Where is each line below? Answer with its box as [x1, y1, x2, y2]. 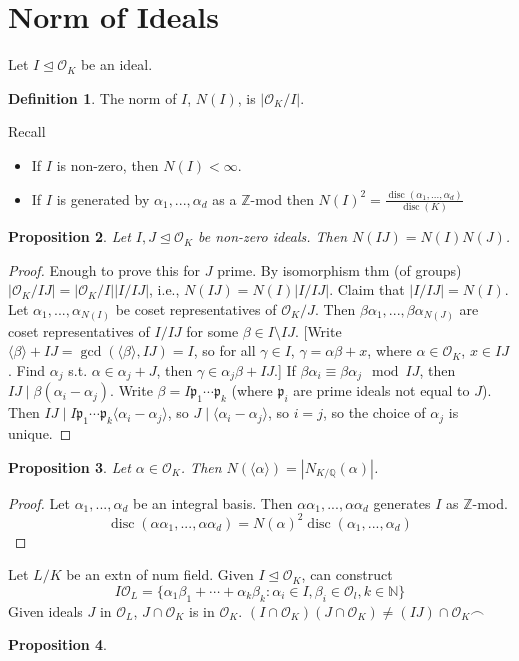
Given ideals [8, 600, 83, 621]
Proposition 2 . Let [8, 226, 131, 247]
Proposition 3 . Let [8, 456, 131, 477]
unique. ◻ [8, 422, 72, 443]
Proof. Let [8, 492, 70, 513]
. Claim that [329, 279, 405, 300]
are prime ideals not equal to [293, 380, 470, 401]
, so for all [193, 340, 256, 361]
